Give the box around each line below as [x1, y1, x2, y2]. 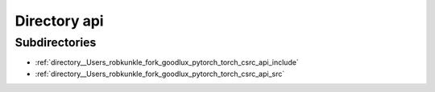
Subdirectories [14, 35, 97, 50]
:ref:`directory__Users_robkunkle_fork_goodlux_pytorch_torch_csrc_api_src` [35, 69, 285, 78]
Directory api [14, 12, 104, 30]
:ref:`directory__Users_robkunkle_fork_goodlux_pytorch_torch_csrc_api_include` [35, 58, 300, 67]
